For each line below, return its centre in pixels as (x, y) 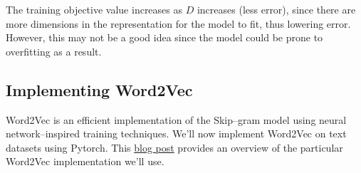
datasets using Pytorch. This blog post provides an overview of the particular (174, 147)
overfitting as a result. (54, 51)
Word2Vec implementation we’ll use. (85, 161)
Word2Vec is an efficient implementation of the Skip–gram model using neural (176, 119)
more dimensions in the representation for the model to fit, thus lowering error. (178, 23)
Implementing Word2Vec (99, 89)
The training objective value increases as (94, 9)
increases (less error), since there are (276, 9)
